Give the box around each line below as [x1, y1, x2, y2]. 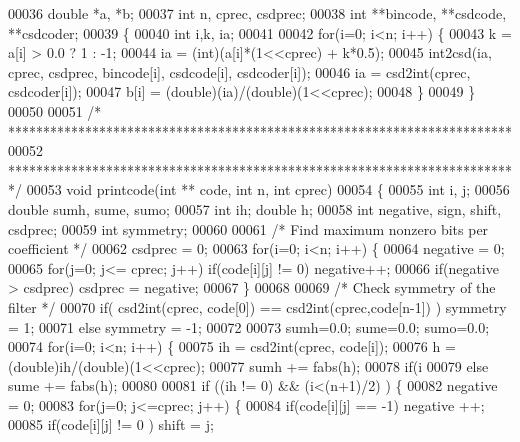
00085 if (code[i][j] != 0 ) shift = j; [8, 414, 214, 435]
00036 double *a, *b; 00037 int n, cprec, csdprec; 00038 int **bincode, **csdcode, [8, 3, 507, 23]
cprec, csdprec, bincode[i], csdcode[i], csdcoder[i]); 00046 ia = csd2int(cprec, [8, 61, 471, 82]
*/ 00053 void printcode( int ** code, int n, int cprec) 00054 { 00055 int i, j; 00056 [8, 179, 510, 200]
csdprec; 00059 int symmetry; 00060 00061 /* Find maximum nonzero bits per [8, 218, 489, 239]
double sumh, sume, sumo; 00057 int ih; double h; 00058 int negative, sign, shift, [8, 198, 502, 219]
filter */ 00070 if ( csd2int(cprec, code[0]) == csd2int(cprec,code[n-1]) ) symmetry [8, 296, 507, 317]
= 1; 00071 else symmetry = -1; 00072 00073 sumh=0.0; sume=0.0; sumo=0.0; [8, 316, 490, 337]
